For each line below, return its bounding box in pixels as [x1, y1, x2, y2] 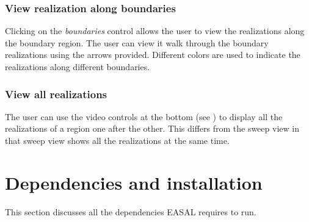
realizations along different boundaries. [5, 60, 150, 73]
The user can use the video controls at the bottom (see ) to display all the [5, 110, 283, 123]
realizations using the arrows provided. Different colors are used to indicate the [5, 48, 300, 61]
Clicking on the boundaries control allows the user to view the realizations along [5, 24, 305, 37]
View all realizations [5, 86, 107, 101]
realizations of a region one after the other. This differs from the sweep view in [5, 122, 299, 135]
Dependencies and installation [5, 170, 263, 195]
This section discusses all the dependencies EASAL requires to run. [5, 205, 256, 218]
